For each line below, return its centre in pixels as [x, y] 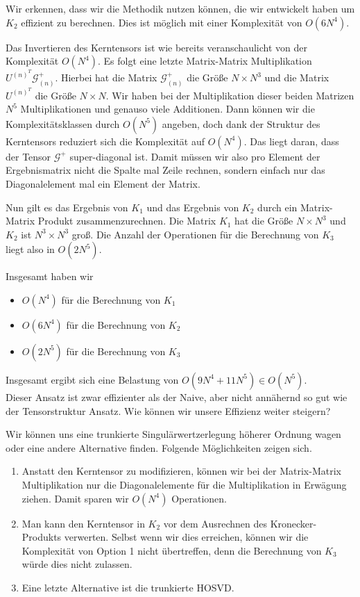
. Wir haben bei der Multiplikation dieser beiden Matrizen [230, 95]
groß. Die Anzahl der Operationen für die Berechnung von [195, 234]
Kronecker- [293, 523]
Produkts [42, 537]
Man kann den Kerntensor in [83, 523]
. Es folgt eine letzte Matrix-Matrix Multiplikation [205, 61]
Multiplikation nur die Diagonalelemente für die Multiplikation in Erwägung [184, 484]
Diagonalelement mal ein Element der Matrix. [103, 183]
